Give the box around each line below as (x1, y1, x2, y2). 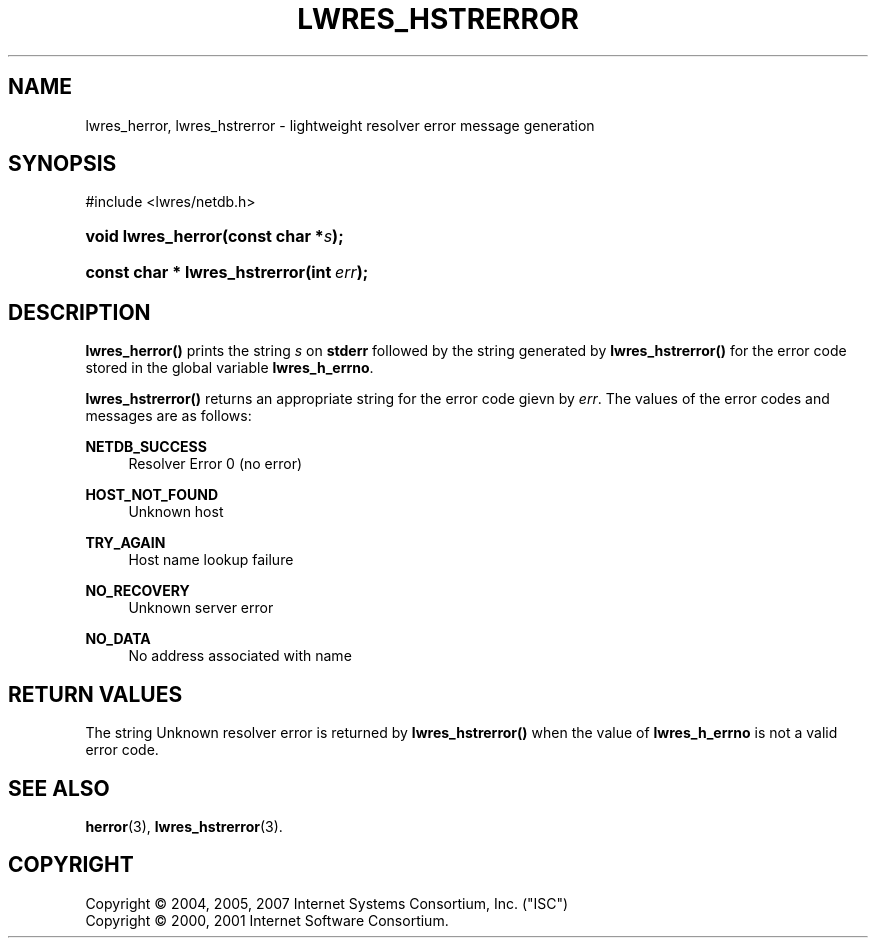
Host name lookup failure (128, 551, 294, 569)
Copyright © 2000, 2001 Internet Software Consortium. (85, 911, 449, 929)
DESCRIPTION (8, 299, 151, 325)
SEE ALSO (8, 775, 110, 801)
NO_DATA (85, 630, 151, 648)
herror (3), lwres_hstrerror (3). (85, 817, 283, 835)
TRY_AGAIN (85, 534, 166, 552)
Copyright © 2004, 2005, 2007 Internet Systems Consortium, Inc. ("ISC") (85, 894, 569, 912)
